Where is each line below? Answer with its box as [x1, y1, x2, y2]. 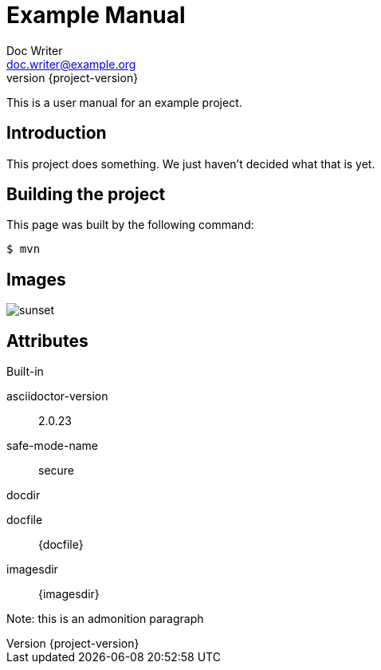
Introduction [6, 123, 107, 144]
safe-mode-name [6, 439, 99, 453]
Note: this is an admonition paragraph [6, 612, 204, 626]
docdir [6, 488, 41, 503]
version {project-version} [6, 70, 139, 85]
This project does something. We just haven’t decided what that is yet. [6, 156, 375, 171]
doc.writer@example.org [6, 57, 136, 71]
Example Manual [6, 2, 186, 29]
